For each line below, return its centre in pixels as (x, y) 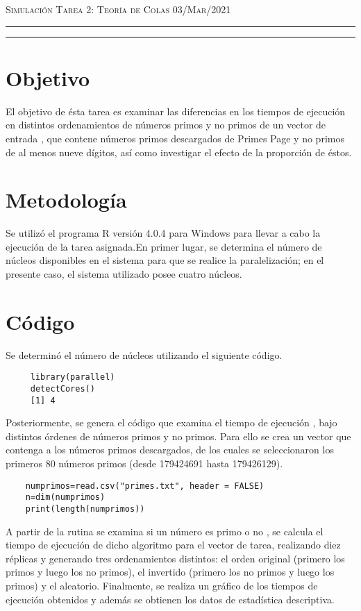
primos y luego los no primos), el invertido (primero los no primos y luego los (170, 572)
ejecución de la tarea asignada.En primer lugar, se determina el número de (164, 246)
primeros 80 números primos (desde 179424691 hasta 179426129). (144, 463)
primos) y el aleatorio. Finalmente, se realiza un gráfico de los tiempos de (162, 585)
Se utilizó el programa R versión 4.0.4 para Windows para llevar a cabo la (163, 233)
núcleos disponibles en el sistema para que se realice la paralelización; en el (165, 260)
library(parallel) (73, 377)
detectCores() (62, 388)
